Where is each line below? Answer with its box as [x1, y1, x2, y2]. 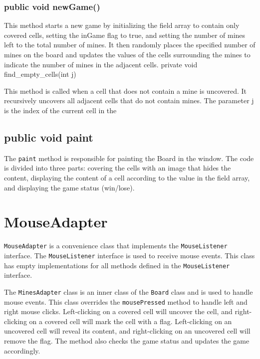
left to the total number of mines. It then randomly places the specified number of [4, 39, 256, 50]
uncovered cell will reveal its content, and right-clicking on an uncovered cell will [4, 326, 251, 336]
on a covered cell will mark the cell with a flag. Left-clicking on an [29, 316, 232, 326]
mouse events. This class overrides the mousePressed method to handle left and [4, 296, 248, 307]
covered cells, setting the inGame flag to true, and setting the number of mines [4, 29, 246, 40]
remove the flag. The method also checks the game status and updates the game [4, 335, 250, 346]
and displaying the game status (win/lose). [4, 182, 135, 192]
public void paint [4, 129, 93, 145]
